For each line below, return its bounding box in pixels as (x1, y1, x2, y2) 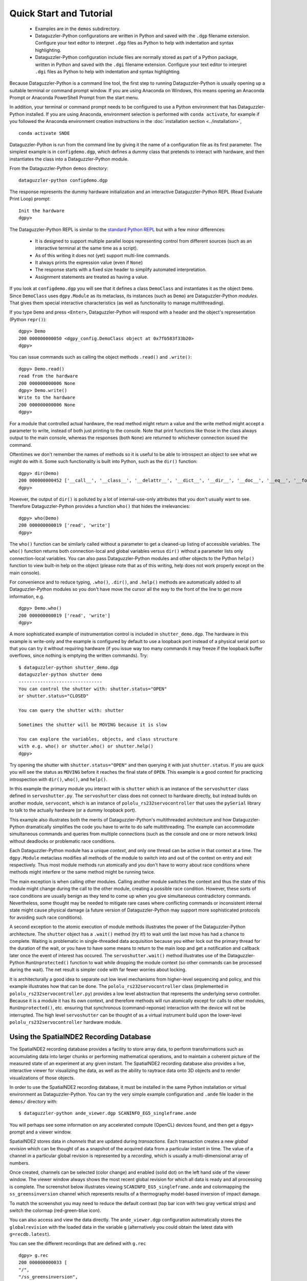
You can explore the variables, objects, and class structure (18, 736, 178, 742)
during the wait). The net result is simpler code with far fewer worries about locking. (9, 966, 187, 973)
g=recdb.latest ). (9, 1231, 51, 1237)
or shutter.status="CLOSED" (18, 693, 89, 699)
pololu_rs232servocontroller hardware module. (9, 1019, 122, 1025)
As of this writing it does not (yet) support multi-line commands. (35, 252, 170, 258)
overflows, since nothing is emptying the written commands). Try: (9, 652, 148, 658)
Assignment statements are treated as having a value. (35, 274, 148, 280)
